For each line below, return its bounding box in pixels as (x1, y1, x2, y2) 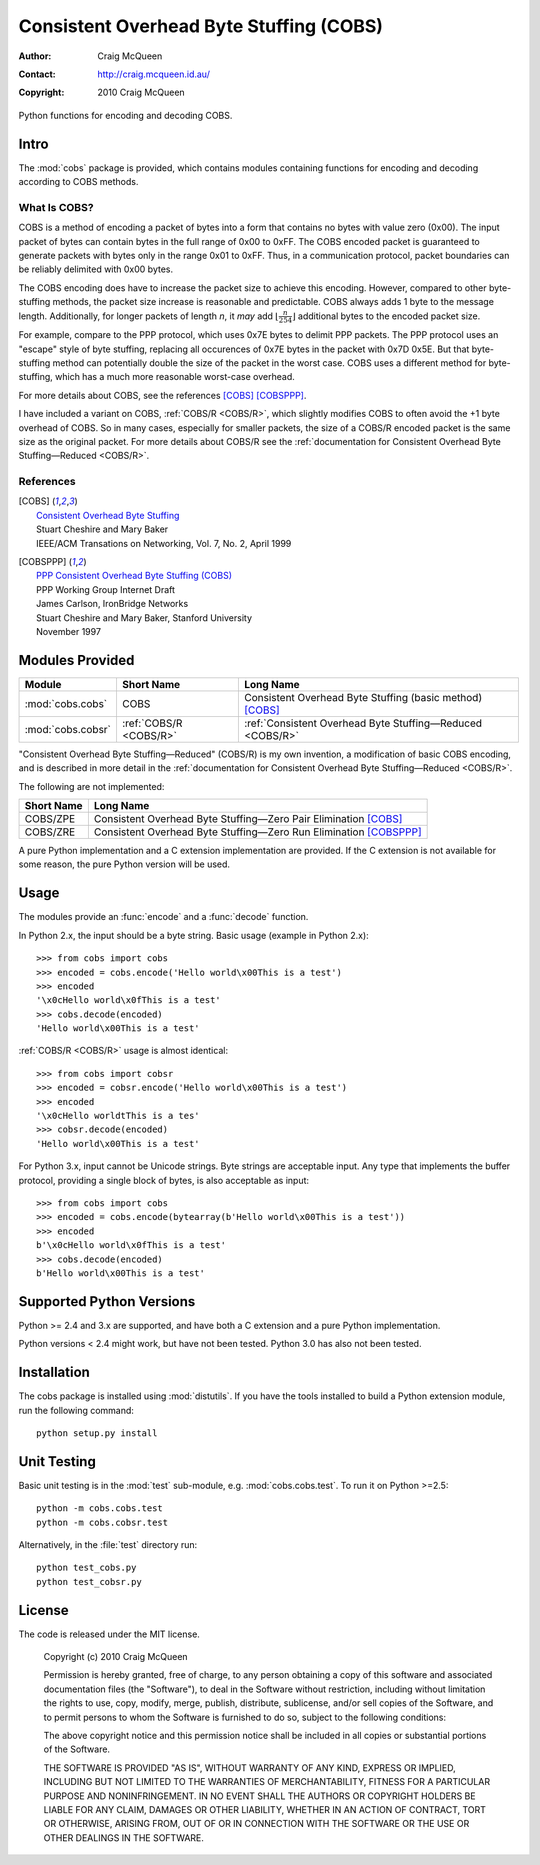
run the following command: (18, 1404, 135, 1416)
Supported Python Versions (18, 1293, 196, 1310)
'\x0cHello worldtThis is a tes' (36, 1110, 200, 1122)
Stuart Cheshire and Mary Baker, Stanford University (36, 611, 253, 624)
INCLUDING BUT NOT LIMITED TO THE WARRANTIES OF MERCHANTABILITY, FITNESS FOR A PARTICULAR (43, 1776, 490, 1788)
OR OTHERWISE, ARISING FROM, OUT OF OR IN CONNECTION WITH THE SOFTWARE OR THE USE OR (43, 1818, 470, 1830)
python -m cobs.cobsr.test (36, 1516, 169, 1528)
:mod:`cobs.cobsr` (24, 722, 112, 736)
